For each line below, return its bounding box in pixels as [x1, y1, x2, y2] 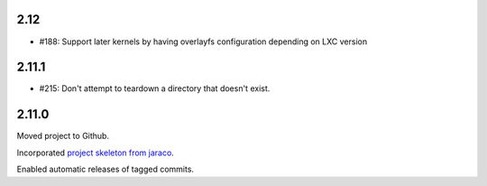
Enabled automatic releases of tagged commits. [16, 163, 194, 175]
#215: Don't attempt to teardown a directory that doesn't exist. [39, 83, 271, 94]
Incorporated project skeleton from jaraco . [16, 147, 175, 158]
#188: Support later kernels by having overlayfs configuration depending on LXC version [39, 36, 368, 47]
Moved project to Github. [16, 131, 110, 142]
